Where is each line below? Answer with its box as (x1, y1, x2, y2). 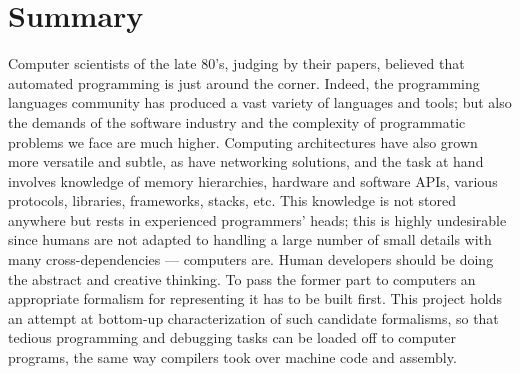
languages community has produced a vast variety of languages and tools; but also (8, 92, 512, 113)
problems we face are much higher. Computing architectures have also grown (8, 131, 478, 152)
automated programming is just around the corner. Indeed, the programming (8, 72, 480, 93)
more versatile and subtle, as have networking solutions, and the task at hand (8, 151, 484, 172)
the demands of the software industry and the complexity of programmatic (8, 111, 466, 132)
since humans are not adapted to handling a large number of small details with (8, 229, 492, 250)
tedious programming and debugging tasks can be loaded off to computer (8, 327, 456, 348)
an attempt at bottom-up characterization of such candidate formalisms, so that (8, 307, 499, 328)
